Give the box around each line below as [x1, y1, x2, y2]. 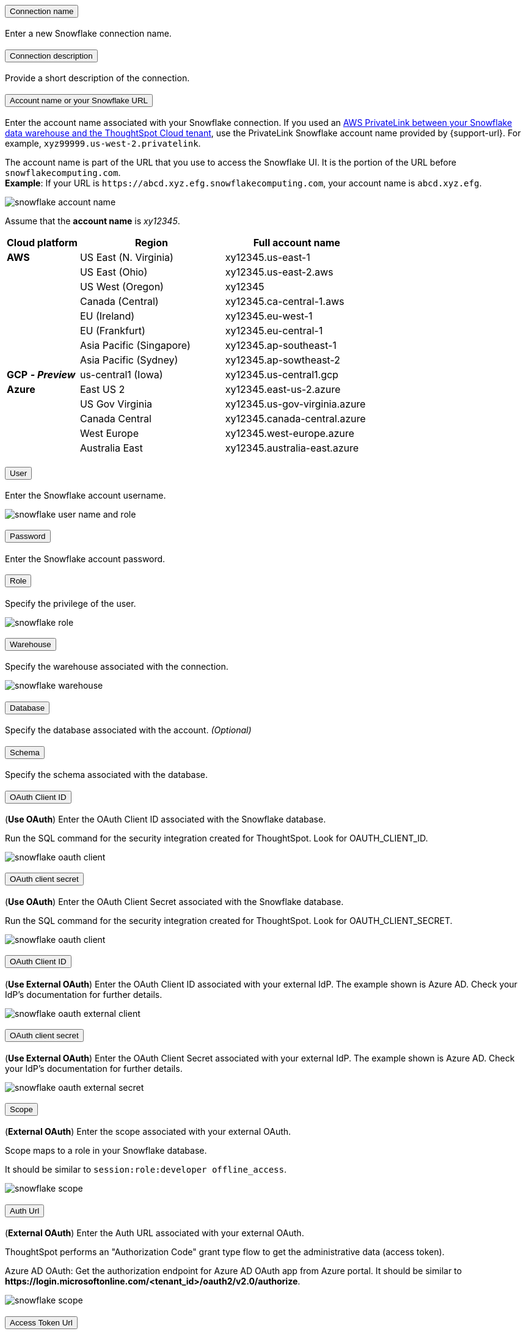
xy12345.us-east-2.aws [225, 266, 334, 279]
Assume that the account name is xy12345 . [5, 216, 180, 227]
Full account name [253, 236, 340, 249]
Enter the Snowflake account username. [5, 489, 166, 500]
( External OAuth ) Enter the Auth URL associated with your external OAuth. [5, 1228, 304, 1239]
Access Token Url [10, 1318, 73, 1327]
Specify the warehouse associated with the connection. [5, 661, 228, 672]
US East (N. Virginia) [79, 251, 174, 264]
